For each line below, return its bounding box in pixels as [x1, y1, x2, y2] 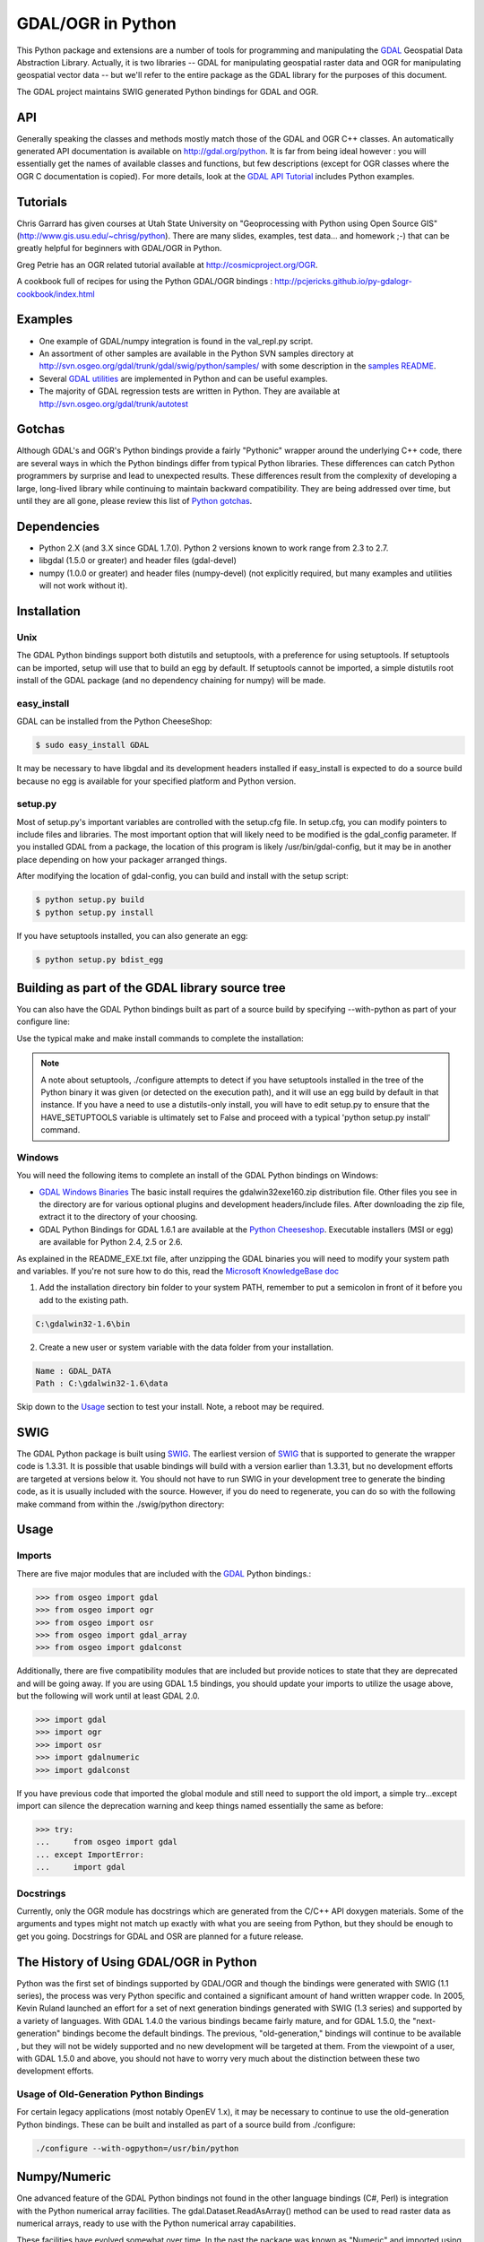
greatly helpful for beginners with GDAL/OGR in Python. [16, 243, 222, 254]
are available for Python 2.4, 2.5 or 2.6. [39, 1237, 183, 1247]
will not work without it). [39, 580, 128, 591]
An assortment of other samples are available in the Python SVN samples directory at [39, 348, 354, 359]
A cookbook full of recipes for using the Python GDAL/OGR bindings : [16, 276, 273, 287]
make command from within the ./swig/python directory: [16, 1499, 225, 1509]
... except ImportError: [35, 1849, 145, 1860]
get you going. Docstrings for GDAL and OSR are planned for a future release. [16, 1931, 304, 1942]
